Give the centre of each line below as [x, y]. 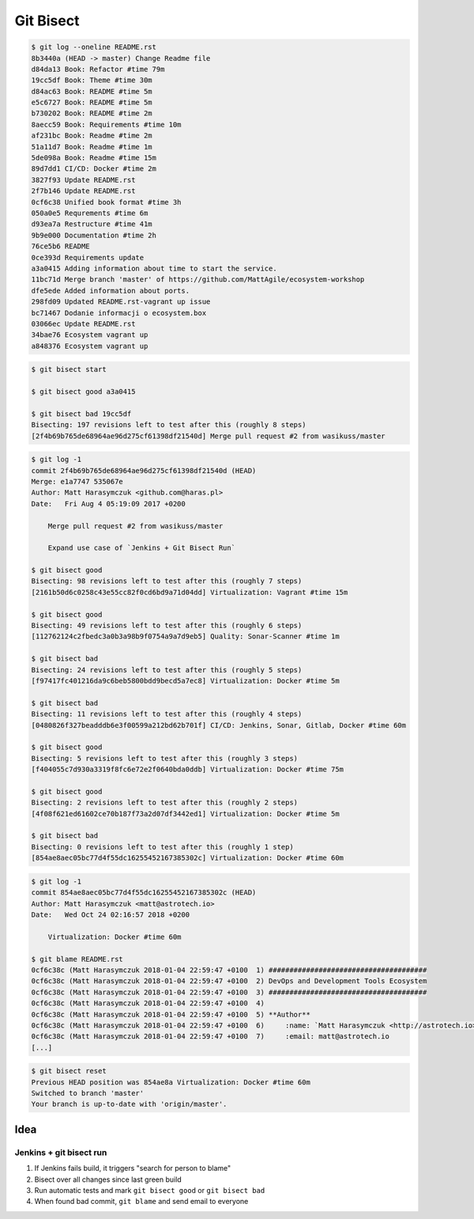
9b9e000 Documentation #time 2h [94, 235]
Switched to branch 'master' [88, 1093]
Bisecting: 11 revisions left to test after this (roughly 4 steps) [167, 714]
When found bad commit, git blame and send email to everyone [141, 1202]
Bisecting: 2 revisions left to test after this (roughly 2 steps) [165, 803]
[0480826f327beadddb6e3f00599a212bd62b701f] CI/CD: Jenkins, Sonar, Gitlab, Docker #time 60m [219, 725]
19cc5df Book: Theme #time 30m [92, 80]
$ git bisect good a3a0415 [83, 392]
